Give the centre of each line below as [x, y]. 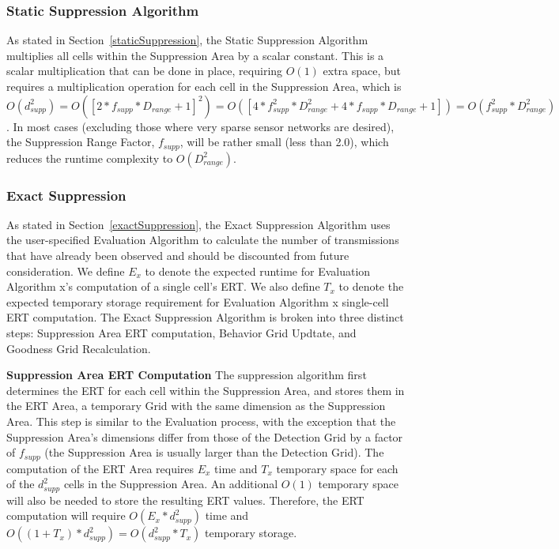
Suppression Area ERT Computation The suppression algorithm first [187, 375]
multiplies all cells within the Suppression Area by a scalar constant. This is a [195, 55]
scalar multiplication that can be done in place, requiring [145, 71]
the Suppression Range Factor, [81, 142]
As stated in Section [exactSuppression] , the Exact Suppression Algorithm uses [198, 224]
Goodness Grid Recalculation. [79, 348]
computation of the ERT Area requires [100, 468]
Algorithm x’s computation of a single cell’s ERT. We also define [163, 286]
